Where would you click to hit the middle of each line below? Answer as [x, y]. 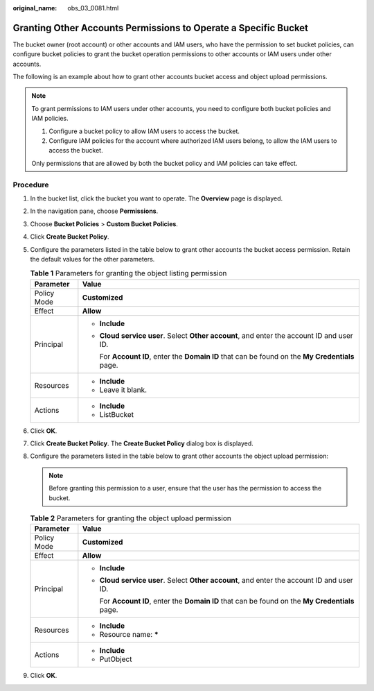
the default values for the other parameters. [92, 259]
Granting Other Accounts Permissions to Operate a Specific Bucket [160, 28]
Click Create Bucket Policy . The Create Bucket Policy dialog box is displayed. [142, 443]
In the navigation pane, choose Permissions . [94, 211]
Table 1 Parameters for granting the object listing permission [128, 273]
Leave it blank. [123, 390]
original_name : [35, 8]
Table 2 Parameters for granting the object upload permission [131, 518]
